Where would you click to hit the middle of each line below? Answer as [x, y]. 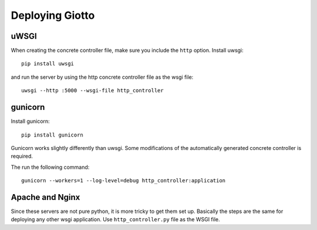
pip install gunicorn [52, 135]
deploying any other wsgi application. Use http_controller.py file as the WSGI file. [115, 219]
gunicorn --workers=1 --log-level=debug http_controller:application [124, 181]
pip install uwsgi [48, 64]
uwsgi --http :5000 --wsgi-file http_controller [92, 91]
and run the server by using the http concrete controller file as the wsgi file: [102, 77]
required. [22, 156]
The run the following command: [50, 167]
